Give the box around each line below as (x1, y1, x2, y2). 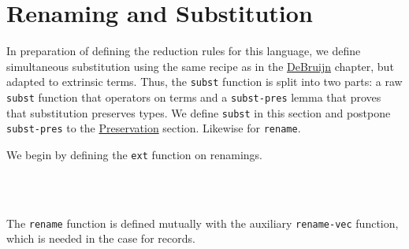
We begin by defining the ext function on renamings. (6, 146, 262, 162)
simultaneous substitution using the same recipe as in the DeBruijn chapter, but (6, 58, 394, 74)
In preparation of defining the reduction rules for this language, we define (6, 43, 361, 59)
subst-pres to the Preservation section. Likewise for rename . (6, 120, 301, 136)
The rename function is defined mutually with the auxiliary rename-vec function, (6, 214, 399, 231)
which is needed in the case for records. (6, 230, 195, 247)
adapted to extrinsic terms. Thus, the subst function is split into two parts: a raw (6, 73, 403, 90)
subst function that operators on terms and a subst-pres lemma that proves (6, 88, 381, 105)
